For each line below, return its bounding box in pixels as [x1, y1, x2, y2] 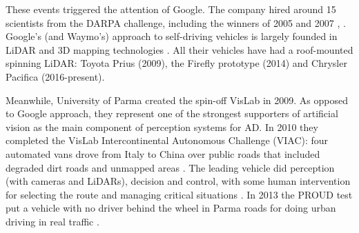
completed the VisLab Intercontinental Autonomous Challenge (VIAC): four [6, 133, 329, 148]
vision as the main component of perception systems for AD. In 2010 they [6, 119, 318, 134]
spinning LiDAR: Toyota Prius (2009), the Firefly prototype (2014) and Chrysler [6, 56, 347, 70]
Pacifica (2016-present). [6, 69, 105, 83]
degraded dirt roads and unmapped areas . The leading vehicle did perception [6, 160, 335, 174]
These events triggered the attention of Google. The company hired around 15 [6, 2, 336, 16]
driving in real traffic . [6, 214, 99, 228]
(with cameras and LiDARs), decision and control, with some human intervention [6, 174, 351, 188]
